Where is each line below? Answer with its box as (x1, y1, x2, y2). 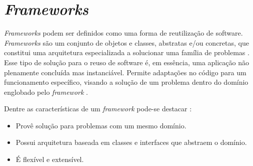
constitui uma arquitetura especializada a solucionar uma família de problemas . (4, 47, 249, 58)
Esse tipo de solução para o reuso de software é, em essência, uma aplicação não (4, 57, 249, 67)
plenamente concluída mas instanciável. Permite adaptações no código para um (4, 67, 246, 77)
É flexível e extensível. (15, 154, 84, 164)
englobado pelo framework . (4, 86, 88, 97)
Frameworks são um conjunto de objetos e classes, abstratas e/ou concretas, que (4, 37, 249, 48)
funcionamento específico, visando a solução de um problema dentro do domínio (4, 77, 248, 87)
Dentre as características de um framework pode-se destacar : (4, 103, 192, 114)
